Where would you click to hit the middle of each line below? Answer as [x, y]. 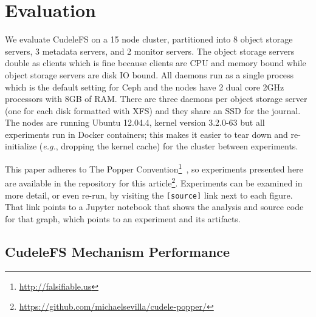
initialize [21, 146]
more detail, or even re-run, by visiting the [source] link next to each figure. [149, 195]
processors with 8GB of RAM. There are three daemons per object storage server [156, 99]
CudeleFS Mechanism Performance [118, 251]
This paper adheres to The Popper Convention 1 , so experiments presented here [154, 168]
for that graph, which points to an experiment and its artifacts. [123, 218]
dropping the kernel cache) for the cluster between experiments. [180, 146]
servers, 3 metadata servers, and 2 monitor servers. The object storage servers [150, 51]
